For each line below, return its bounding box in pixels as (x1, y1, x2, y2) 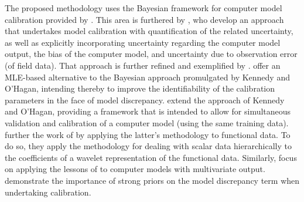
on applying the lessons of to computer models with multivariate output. (5, 163, 265, 175)
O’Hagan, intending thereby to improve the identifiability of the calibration (5, 82, 275, 95)
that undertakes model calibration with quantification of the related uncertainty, (5, 25, 293, 37)
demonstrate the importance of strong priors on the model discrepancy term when (5, 174, 300, 186)
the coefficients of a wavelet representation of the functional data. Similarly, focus (5, 151, 297, 163)
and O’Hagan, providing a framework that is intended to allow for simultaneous (5, 105, 291, 117)
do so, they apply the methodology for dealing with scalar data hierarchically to (5, 140, 292, 152)
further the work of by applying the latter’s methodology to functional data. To (5, 128, 291, 140)
